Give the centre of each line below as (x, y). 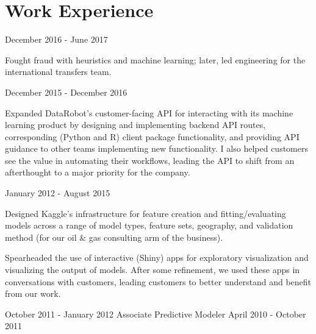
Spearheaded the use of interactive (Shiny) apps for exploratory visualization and (157, 258)
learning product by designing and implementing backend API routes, (135, 125)
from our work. (33, 293)
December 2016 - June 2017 (56, 39)
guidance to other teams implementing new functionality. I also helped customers (156, 148)
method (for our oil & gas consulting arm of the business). (114, 237)
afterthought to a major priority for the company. (98, 172)
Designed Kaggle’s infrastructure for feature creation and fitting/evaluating (145, 213)
